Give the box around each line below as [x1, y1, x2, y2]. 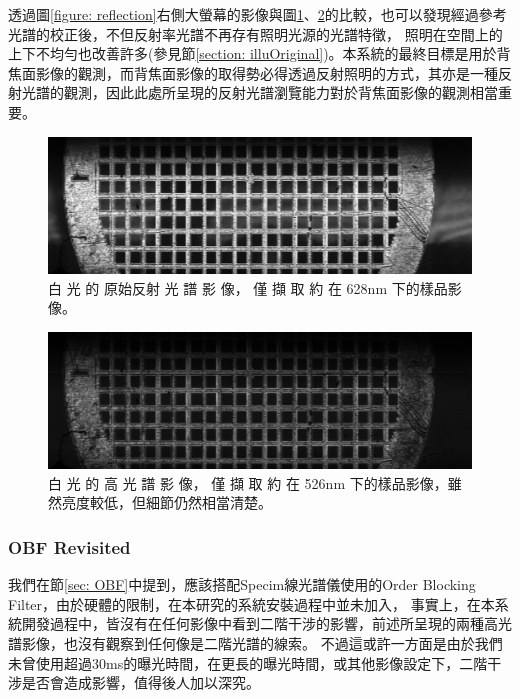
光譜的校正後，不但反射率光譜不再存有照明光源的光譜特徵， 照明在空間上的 [8, 23, 503, 44]
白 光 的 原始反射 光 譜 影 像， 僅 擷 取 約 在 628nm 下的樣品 [48, 277, 448, 298]
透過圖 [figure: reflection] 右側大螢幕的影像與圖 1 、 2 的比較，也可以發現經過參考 [8, 4, 507, 24]
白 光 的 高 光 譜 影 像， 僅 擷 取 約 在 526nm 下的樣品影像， [48, 472, 448, 493]
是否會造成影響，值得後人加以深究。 [21, 672, 260, 693]
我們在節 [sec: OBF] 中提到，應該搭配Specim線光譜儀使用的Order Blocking [8, 574, 476, 595]
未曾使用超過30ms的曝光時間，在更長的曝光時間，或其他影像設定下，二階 [8, 652, 488, 673]
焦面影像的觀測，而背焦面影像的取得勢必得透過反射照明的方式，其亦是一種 [8, 62, 498, 83]
